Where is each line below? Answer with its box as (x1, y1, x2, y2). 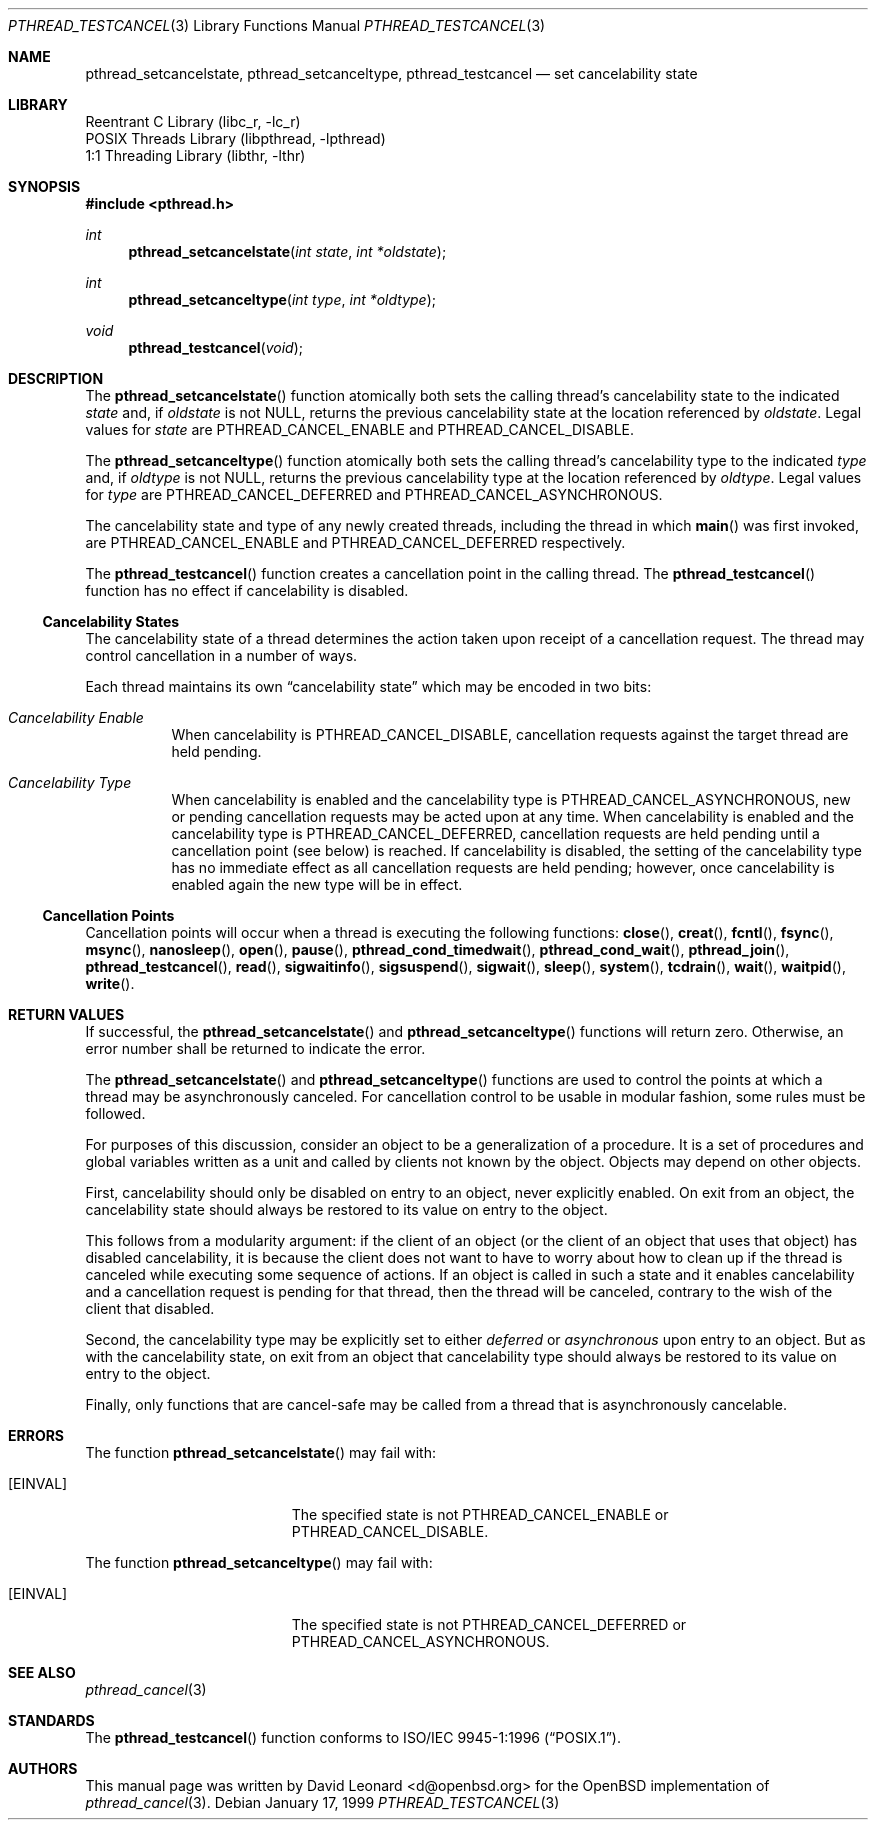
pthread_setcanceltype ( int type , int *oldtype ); (128, 291, 436, 308)
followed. (85, 1105, 146, 1122)
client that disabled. (85, 1300, 215, 1317)
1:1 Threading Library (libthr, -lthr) (85, 147, 306, 164)
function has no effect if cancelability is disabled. (85, 582, 409, 599)
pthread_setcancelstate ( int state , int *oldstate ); (128, 243, 447, 260)
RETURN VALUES (8, 1006, 125, 1023)
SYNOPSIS (8, 178, 81, 195)
